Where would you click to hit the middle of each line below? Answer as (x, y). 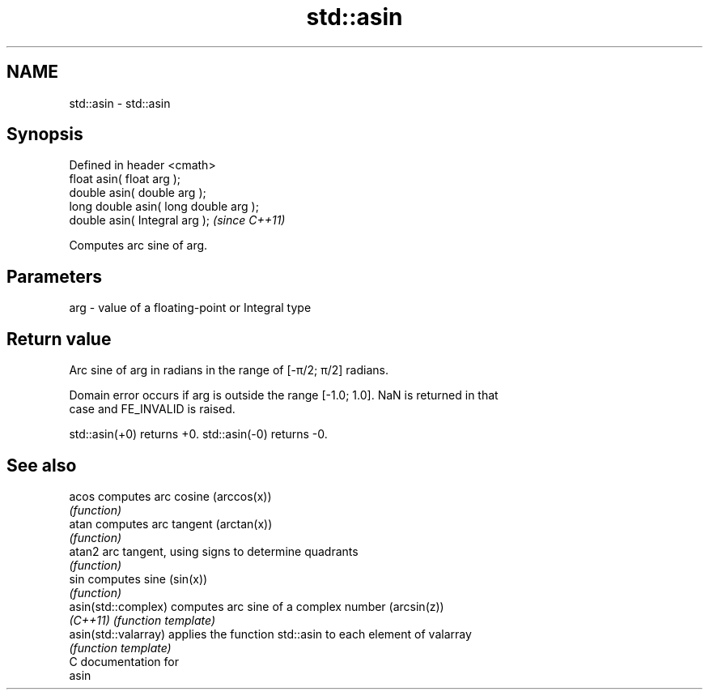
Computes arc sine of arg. (138, 246)
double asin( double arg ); (138, 193)
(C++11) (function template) (142, 620)
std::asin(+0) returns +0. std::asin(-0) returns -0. (198, 434)
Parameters (54, 276)
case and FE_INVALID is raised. (152, 409)
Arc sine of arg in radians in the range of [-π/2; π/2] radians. (229, 370)
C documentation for (124, 661)
